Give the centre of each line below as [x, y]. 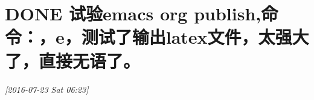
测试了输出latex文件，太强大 [195, 37]
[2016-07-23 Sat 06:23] [47, 89]
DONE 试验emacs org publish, [133, 13]
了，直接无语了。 [73, 60]
